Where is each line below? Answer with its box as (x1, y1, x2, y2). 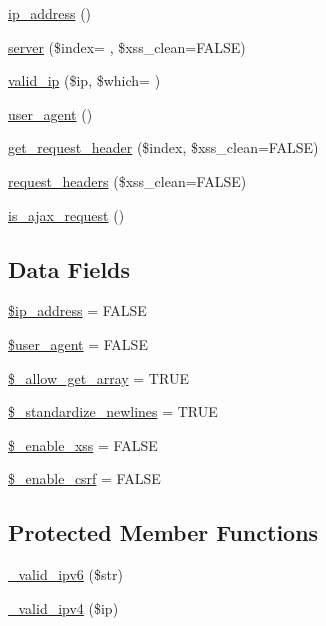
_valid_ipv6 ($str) (8, 564, 123, 585)
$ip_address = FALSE (8, 300, 147, 321)
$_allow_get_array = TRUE (8, 367, 189, 388)
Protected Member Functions (8, 517, 319, 548)
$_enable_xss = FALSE (8, 434, 158, 455)
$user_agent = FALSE (8, 333, 148, 354)
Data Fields (8, 253, 131, 284)
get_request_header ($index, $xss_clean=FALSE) (8, 137, 319, 158)
